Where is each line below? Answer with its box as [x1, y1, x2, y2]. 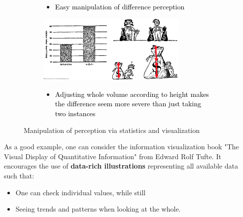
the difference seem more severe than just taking [55, 98, 202, 109]
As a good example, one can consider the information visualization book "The [4, 141, 239, 152]
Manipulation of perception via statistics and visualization [24, 125, 200, 135]
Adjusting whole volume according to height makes [55, 88, 209, 99]
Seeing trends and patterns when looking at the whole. [15, 204, 181, 214]
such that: [4, 171, 35, 181]
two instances [55, 108, 96, 119]
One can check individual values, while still [15, 187, 146, 197]
